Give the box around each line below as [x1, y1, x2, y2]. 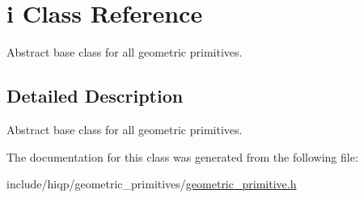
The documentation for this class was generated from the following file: [6, 148, 358, 165]
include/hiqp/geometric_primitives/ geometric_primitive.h [6, 175, 297, 192]
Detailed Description [6, 83, 184, 108]
